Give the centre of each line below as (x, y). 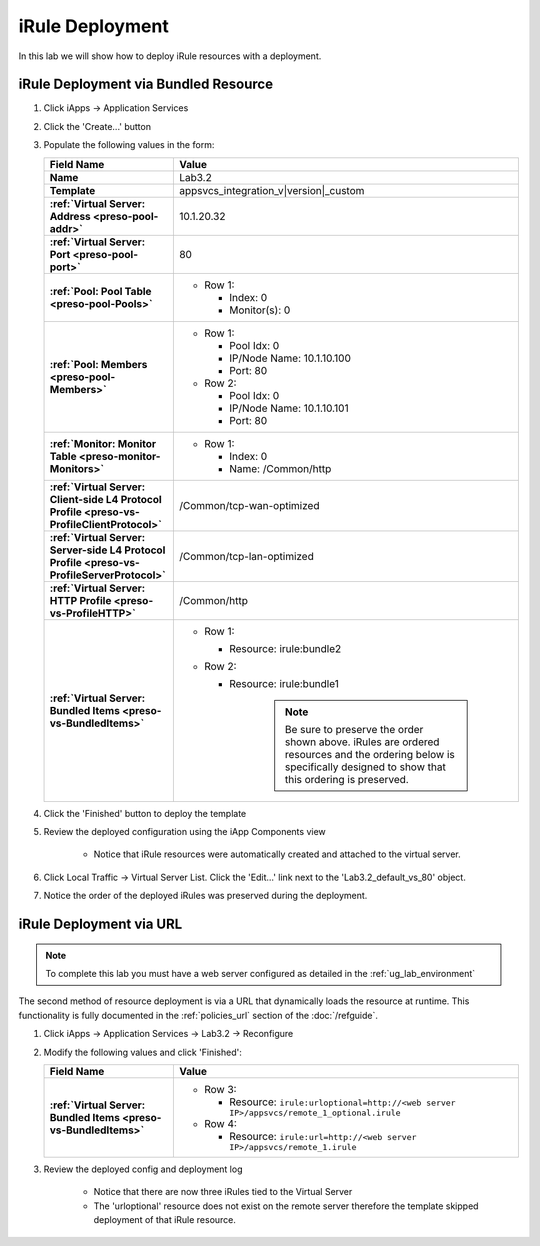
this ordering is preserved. (346, 779)
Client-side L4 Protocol (105, 499)
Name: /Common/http (280, 468)
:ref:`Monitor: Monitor (103, 443)
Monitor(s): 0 (259, 310)
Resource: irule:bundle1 (284, 683)
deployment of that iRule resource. (165, 1220)
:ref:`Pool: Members (98, 364)
